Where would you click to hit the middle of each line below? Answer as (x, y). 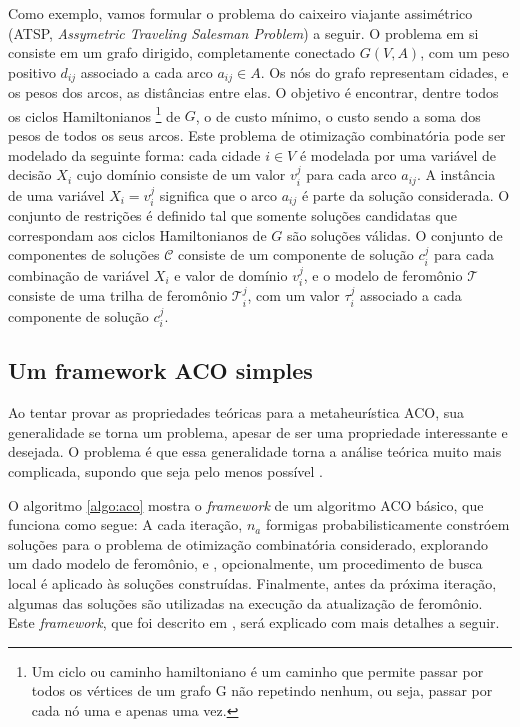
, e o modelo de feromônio (383, 274)
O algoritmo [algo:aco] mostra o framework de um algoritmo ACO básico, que (246, 504)
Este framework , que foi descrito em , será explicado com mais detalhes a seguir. (254, 622)
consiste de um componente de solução (295, 254)
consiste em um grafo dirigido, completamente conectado (182, 52)
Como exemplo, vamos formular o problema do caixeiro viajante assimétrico (240, 13)
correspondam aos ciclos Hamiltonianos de (137, 234)
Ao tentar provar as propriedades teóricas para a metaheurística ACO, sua (236, 412)
